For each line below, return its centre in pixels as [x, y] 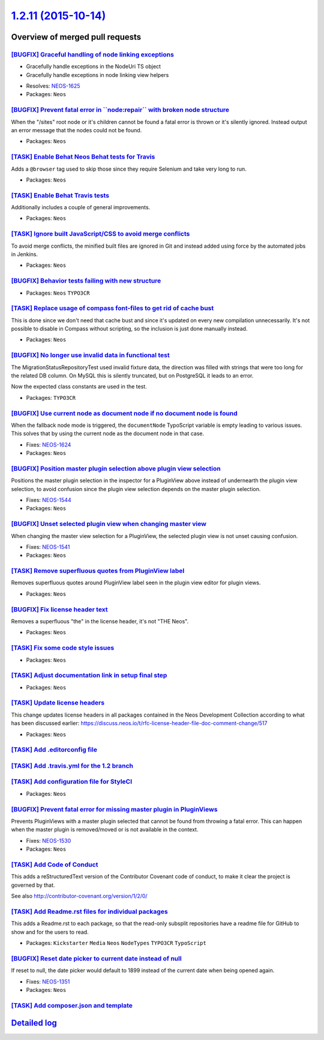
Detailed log [34, 1023]
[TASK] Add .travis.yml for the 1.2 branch [72, 765]
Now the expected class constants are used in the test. [79, 387]
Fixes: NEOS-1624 [49, 444]
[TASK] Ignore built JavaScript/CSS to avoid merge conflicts [100, 234]
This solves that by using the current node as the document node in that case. [107, 433]
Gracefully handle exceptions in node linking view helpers [97, 75]
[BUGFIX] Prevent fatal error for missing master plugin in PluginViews [114, 809]
